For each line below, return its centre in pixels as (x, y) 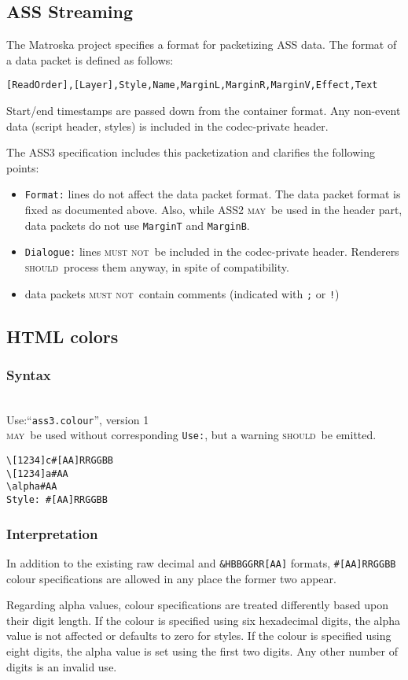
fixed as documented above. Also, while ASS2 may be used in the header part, (213, 210)
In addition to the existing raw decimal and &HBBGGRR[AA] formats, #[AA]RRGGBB (201, 562)
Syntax (29, 374)
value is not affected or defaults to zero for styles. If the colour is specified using (199, 636)
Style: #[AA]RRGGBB (57, 500)
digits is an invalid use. (62, 666)
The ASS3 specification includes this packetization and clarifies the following (191, 152)
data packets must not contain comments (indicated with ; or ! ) (182, 293)
